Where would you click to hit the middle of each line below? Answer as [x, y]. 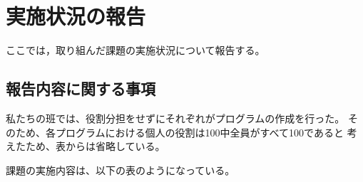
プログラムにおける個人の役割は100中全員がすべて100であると [199, 132]
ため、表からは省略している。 [95, 146]
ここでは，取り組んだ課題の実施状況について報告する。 [136, 50]
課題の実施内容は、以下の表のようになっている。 [121, 170]
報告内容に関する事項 [81, 89]
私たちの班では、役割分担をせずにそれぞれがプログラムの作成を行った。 [175, 118]
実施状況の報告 [76, 16]
